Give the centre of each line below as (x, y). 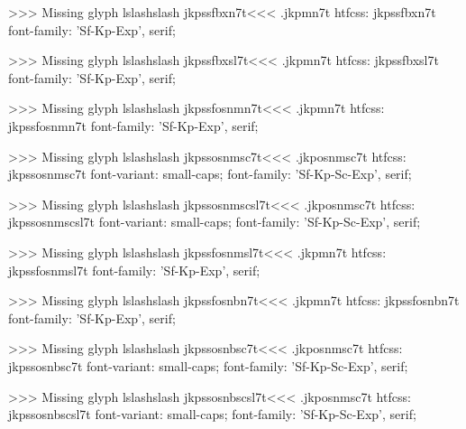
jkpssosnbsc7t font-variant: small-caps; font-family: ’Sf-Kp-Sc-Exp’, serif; (208, 365)
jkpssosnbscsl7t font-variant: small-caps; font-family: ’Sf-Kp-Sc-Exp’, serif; (212, 414)
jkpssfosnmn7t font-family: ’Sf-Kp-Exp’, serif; (133, 125)
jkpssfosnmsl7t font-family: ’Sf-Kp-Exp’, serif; (134, 270)
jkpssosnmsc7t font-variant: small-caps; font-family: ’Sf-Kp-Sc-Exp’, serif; (210, 174)
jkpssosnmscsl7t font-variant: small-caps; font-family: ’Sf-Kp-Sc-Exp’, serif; (215, 222)
